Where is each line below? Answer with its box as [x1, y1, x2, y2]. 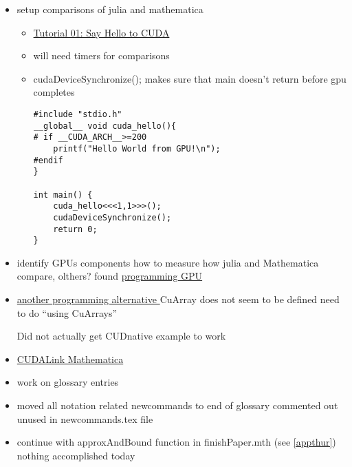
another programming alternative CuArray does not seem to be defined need [16, 292, 340, 307]
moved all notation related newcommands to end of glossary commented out [16, 398, 338, 412]
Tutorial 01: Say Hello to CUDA [33, 25, 170, 39]
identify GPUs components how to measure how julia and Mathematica [16, 255, 319, 269]
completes [33, 85, 75, 99]
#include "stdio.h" [33, 109, 122, 119]
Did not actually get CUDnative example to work [16, 329, 226, 343]
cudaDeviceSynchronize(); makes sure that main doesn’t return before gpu [33, 71, 346, 85]
